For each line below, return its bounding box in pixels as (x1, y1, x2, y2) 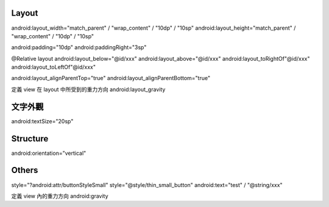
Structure (11, 134, 49, 144)
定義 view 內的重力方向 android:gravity (11, 192, 109, 200)
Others (11, 165, 38, 175)
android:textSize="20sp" (11, 117, 74, 124)
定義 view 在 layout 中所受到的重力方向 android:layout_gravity (11, 86, 166, 93)
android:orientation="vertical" (11, 149, 87, 157)
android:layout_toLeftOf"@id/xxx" (11, 64, 96, 71)
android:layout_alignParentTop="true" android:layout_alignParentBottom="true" (11, 75, 210, 82)
